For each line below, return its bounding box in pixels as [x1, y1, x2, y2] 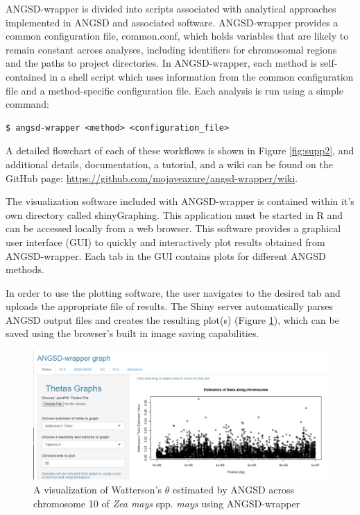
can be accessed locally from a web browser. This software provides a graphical [6, 221, 341, 236]
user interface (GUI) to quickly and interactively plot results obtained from [6, 234, 325, 249]
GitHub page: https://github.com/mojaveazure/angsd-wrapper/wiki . [6, 170, 298, 185]
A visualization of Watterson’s [33, 482, 162, 496]
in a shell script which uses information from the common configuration [49, 69, 354, 83]
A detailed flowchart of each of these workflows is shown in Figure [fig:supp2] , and [6, 143, 354, 158]
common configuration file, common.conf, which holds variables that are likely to [6, 28, 349, 43]
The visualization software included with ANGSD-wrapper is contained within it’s [6, 194, 354, 209]
